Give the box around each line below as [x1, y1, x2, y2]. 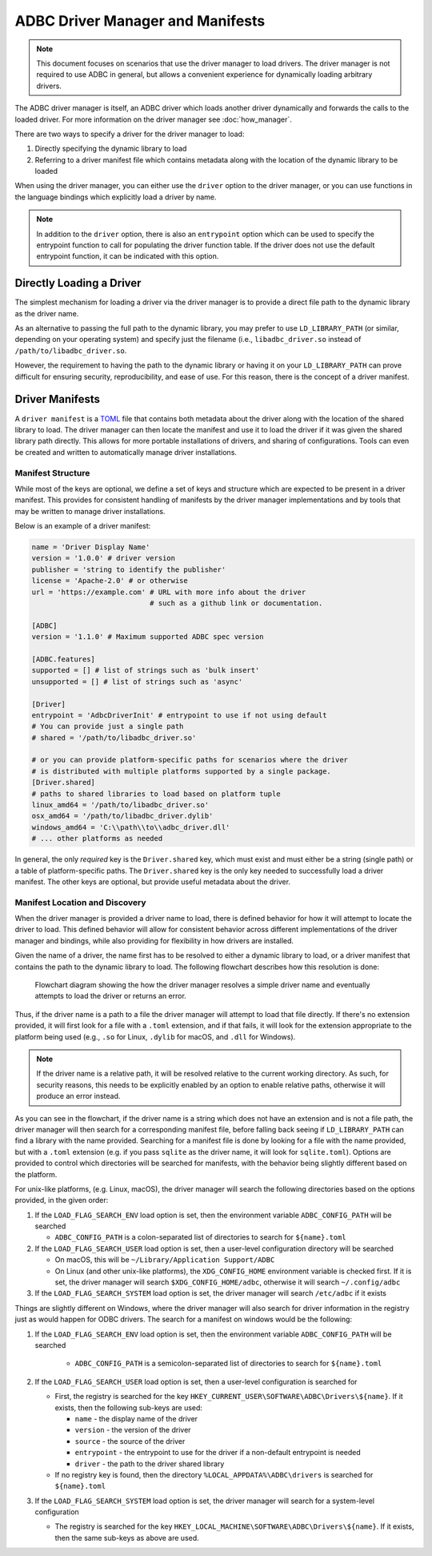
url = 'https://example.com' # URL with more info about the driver [31, 587, 306, 597]
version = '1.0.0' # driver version [31, 553, 176, 563]
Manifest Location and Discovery [14, 897, 147, 908]
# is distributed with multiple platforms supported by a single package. [31, 766, 332, 776]
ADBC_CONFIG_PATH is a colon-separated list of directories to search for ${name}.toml [54, 1232, 347, 1242]
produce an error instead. [36, 1092, 121, 1101]
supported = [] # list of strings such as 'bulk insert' [31, 665, 260, 675]
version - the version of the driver [74, 1425, 191, 1435]
